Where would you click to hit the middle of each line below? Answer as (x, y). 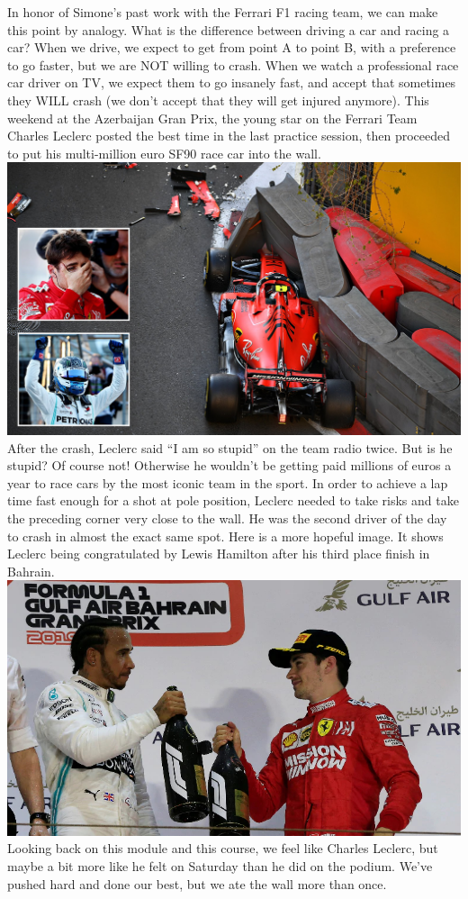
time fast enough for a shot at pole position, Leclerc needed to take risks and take (233, 500)
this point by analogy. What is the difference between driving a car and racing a (229, 29)
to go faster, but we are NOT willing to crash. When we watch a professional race (233, 64)
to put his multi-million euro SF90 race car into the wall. (164, 153)
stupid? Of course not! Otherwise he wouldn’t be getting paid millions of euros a (229, 465)
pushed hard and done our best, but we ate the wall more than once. (197, 883)
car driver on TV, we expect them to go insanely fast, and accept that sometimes (232, 82)
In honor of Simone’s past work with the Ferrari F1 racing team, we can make (223, 12)
